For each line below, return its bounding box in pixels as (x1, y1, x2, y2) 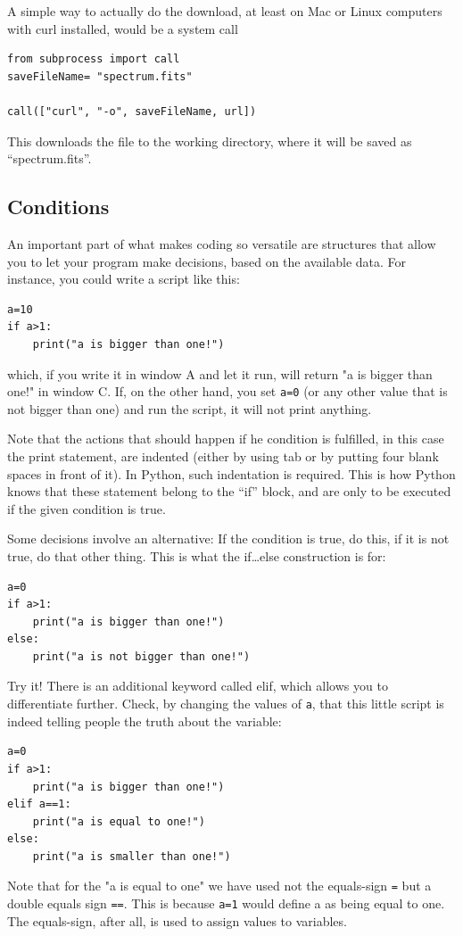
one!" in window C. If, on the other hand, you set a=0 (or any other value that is (7, 382, 448, 401)
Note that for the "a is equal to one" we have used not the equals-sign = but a (7, 876, 432, 895)
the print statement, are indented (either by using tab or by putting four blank (7, 446, 439, 465)
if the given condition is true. (7, 499, 166, 518)
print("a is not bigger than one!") (32, 650, 251, 663)
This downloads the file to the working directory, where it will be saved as (7, 131, 412, 150)
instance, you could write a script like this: (7, 269, 240, 288)
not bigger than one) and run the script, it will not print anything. (7, 399, 372, 418)
